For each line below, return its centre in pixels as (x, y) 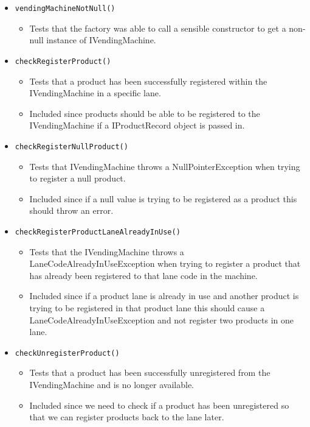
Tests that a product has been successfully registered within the (148, 81)
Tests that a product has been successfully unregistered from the (150, 372)
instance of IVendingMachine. (101, 40)
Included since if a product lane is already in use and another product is (164, 296)
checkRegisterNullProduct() (71, 146)
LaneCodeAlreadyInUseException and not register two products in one (161, 319)
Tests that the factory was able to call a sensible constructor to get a (158, 28)
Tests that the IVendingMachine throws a (107, 251)
